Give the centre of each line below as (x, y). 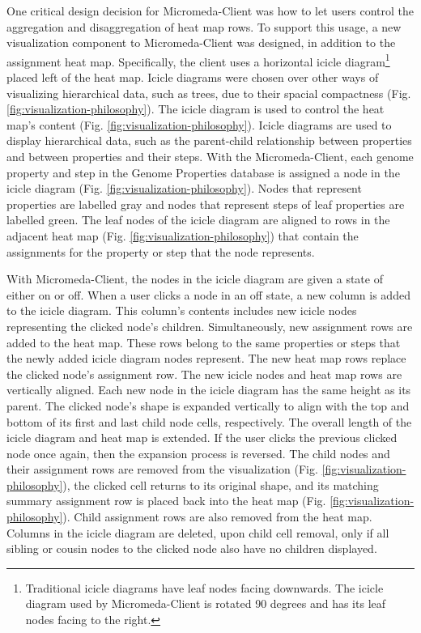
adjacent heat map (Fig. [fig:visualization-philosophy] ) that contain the (183, 235)
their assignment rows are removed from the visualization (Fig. (162, 469)
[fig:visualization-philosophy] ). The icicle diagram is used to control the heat (196, 109)
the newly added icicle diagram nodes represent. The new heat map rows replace (206, 358)
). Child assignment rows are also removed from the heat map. (217, 517)
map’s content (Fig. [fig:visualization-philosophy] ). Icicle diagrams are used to (199, 124)
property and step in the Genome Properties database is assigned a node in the (203, 172)
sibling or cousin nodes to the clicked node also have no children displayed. (192, 548)
